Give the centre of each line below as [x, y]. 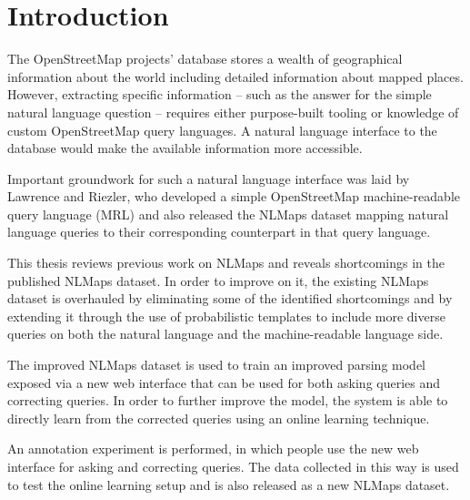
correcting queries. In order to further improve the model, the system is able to [228, 400]
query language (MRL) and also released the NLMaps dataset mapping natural [228, 214]
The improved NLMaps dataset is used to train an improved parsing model [217, 365]
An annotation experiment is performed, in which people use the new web [213, 449]
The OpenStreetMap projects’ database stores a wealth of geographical [205, 59]
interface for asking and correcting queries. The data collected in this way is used [233, 466]
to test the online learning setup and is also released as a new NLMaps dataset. [229, 484]
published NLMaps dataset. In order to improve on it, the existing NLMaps [218, 280]
